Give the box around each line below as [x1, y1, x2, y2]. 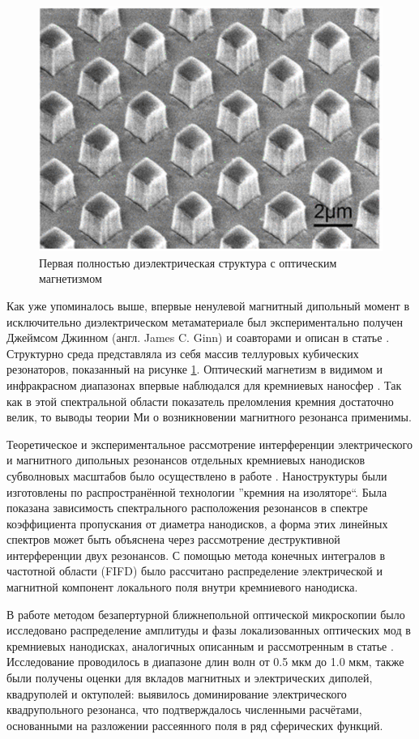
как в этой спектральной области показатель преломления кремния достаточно [6, 392, 394, 409]
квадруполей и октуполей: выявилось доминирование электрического [6, 685, 347, 702]
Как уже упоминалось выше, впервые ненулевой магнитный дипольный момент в [6, 297, 410, 314]
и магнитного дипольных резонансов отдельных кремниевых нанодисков [6, 451, 365, 468]
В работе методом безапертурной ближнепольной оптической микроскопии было [6, 605, 405, 622]
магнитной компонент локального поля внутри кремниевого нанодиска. [6, 579, 358, 596]
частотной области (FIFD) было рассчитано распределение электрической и [6, 562, 383, 579]
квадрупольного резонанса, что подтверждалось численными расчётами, [6, 701, 362, 718]
